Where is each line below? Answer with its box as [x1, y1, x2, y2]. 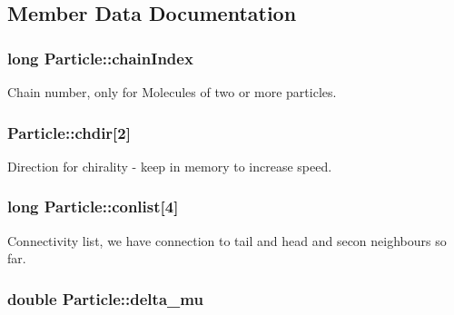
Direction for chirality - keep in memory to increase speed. [7, 156, 332, 175]
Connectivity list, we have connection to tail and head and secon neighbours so [7, 231, 447, 250]
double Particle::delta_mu [7, 287, 203, 310]
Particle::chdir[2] [7, 121, 131, 143]
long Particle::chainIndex [7, 46, 193, 69]
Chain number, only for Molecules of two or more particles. [7, 83, 337, 101]
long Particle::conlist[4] [7, 195, 179, 218]
